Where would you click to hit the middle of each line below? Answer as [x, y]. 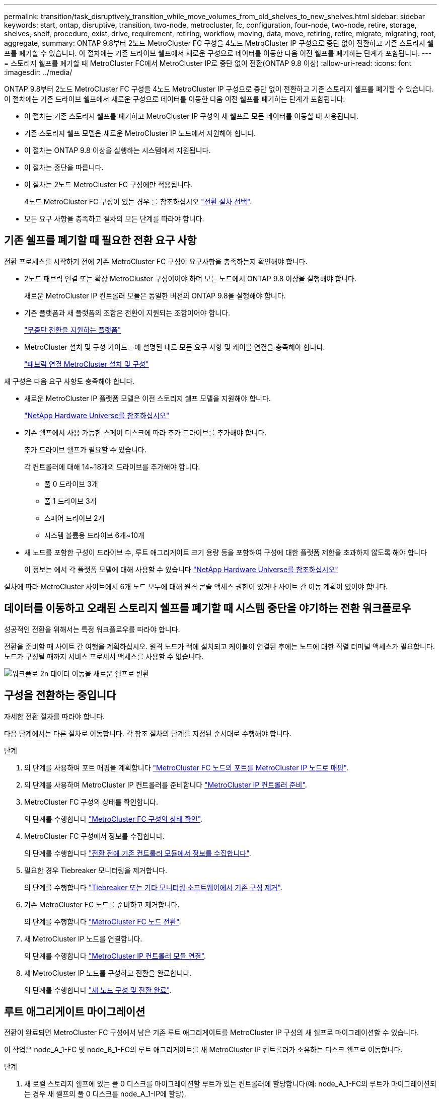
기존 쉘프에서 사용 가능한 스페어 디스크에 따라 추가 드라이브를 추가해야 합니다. [145, 432]
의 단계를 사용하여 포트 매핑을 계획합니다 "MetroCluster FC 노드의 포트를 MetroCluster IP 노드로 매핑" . [186, 767]
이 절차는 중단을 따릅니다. [64, 167]
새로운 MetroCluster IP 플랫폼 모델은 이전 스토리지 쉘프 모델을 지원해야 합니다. [148, 398]
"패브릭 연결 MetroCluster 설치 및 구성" [87, 364]
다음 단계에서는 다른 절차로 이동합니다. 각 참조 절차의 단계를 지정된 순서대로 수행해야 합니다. [148, 733]
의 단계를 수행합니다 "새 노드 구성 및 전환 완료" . [98, 990]
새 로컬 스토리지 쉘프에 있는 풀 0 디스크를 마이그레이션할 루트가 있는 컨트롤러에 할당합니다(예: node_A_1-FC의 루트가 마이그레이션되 [230, 1084]
